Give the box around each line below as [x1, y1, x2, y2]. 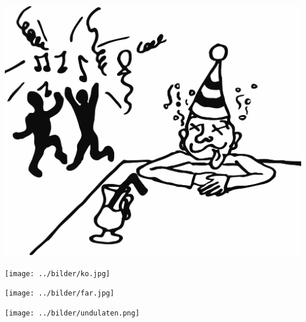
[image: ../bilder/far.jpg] [5, 289, 115, 298]
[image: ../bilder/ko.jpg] [5, 269, 110, 278]
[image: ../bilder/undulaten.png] [5, 309, 140, 318]
